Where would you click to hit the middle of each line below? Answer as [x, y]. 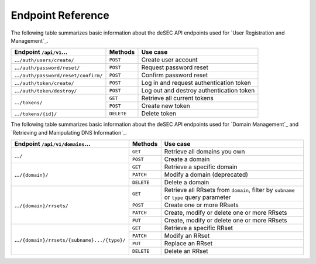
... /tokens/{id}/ [36, 114]
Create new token [166, 106]
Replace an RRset [188, 244]
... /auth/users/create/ [44, 60]
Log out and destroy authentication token [198, 91]
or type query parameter [197, 197]
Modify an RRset [187, 236]
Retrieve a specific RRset [199, 228]
